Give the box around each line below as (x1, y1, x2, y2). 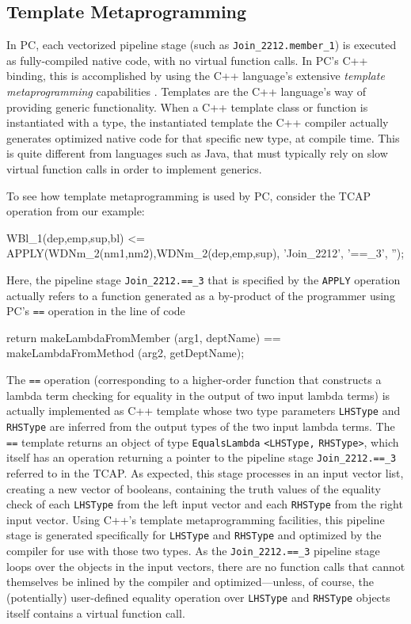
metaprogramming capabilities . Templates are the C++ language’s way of (6, 83, 366, 100)
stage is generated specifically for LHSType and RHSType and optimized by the (6, 527, 382, 543)
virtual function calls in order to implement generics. (6, 161, 262, 177)
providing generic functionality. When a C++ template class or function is (6, 98, 368, 115)
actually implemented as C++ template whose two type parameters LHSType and (6, 402, 401, 419)
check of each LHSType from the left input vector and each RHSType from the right (6, 496, 403, 512)
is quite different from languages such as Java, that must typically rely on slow (6, 145, 388, 162)
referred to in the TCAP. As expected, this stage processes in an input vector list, (6, 464, 404, 481)
